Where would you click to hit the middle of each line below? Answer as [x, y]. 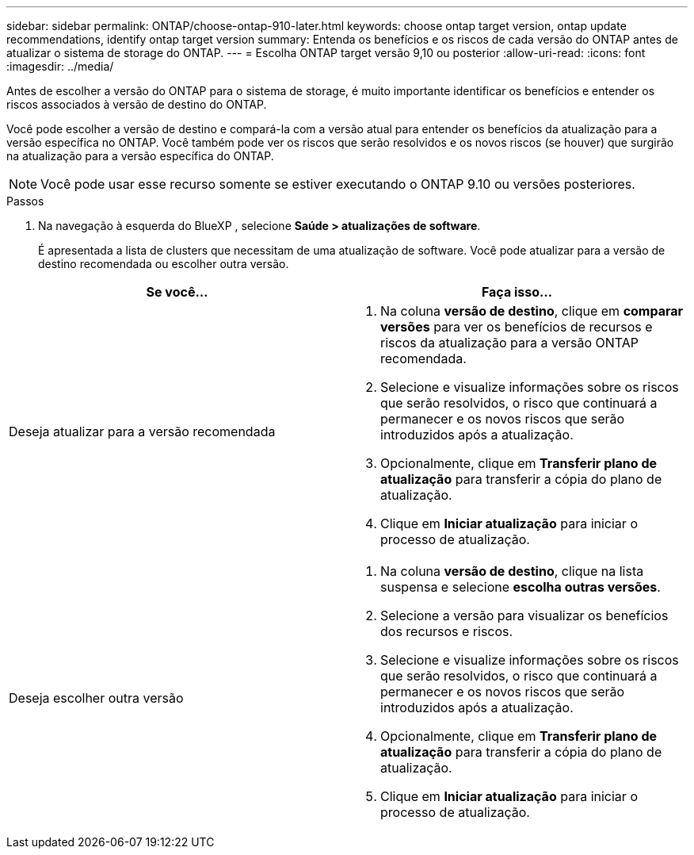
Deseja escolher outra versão [96, 698]
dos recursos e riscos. [447, 631]
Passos [25, 201]
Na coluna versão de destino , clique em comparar [532, 311]
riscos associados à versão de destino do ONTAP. [137, 104]
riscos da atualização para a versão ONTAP [510, 343]
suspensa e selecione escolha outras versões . [520, 587]
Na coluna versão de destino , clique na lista [512, 571]
